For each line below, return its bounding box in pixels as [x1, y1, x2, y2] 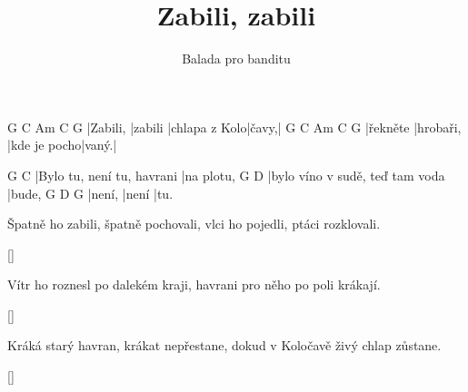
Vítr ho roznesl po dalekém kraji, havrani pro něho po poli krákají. [7, 275, 381, 294]
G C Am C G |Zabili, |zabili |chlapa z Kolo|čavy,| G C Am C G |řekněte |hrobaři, [7, 117, 462, 136]
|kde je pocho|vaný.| [7, 135, 117, 154]
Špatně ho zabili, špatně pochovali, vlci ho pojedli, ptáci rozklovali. [7, 214, 381, 233]
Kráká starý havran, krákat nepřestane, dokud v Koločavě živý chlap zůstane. [7, 336, 442, 355]
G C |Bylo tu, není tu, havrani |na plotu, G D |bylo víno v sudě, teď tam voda [7, 165, 445, 184]
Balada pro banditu [182, 49, 291, 68]
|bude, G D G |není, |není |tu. [7, 183, 174, 202]
